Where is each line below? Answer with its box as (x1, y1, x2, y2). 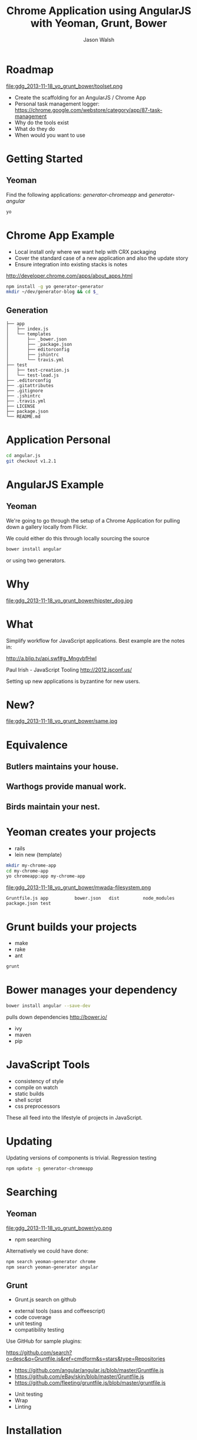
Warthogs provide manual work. (6, 782, 127, 792)
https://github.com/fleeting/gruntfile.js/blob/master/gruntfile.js (14, 1379, 166, 1386)
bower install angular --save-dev (6, 1003, 91, 1009)
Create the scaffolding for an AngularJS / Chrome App (14, 94, 146, 101)
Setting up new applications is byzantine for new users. (6, 678, 141, 685)
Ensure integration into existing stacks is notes (14, 260, 128, 267)
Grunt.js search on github (14, 1296, 76, 1303)
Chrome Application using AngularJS (6, 4, 192, 18)
